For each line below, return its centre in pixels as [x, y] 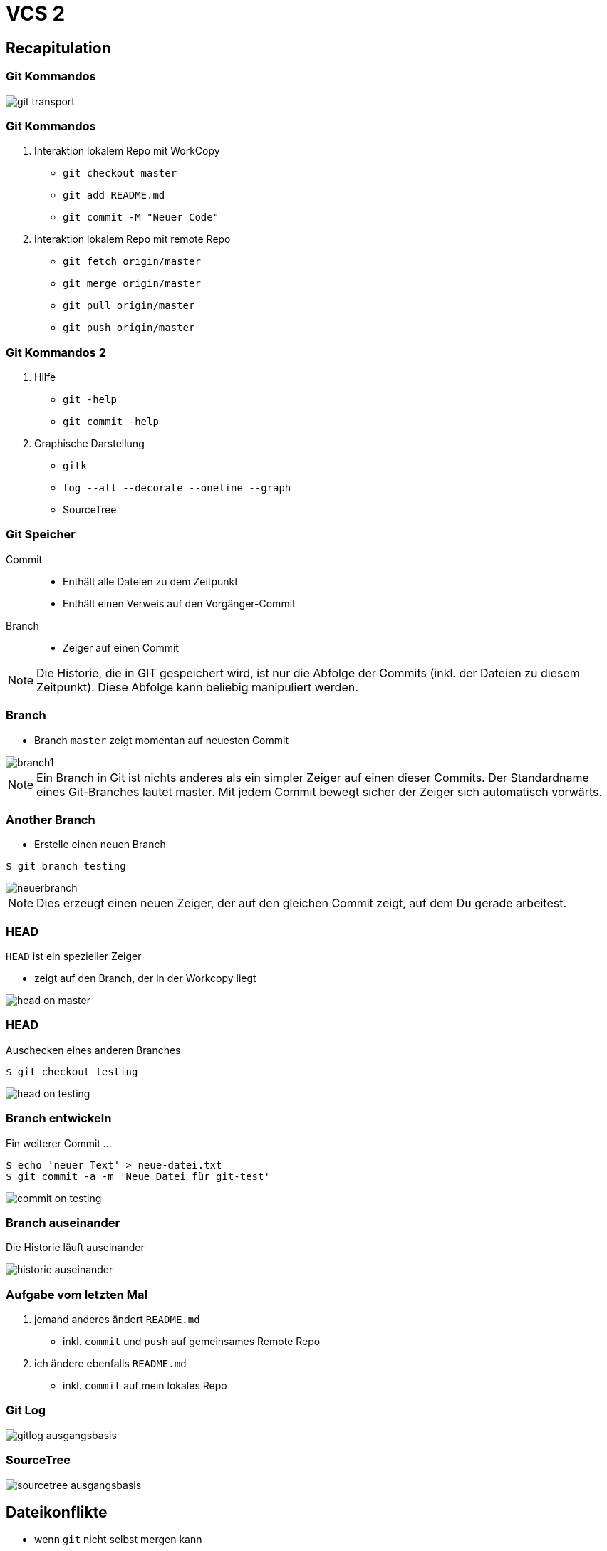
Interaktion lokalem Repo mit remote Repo [133, 239]
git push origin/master [129, 328]
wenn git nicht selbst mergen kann [118, 1540]
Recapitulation [58, 48]
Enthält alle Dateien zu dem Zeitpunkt [150, 581]
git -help [90, 400]
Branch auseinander [63, 1222]
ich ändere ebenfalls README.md [110, 1364]
